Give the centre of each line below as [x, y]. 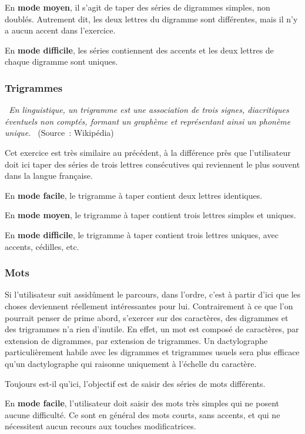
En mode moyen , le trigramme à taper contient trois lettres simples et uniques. [150, 215]
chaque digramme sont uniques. [61, 61]
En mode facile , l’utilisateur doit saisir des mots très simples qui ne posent [142, 403]
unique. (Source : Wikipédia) [59, 133]
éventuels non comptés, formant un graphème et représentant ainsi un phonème [148, 121]
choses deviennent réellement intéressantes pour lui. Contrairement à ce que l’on [149, 306]
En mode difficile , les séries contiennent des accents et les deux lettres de [139, 50]
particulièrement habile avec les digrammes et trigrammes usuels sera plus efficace [152, 352]
